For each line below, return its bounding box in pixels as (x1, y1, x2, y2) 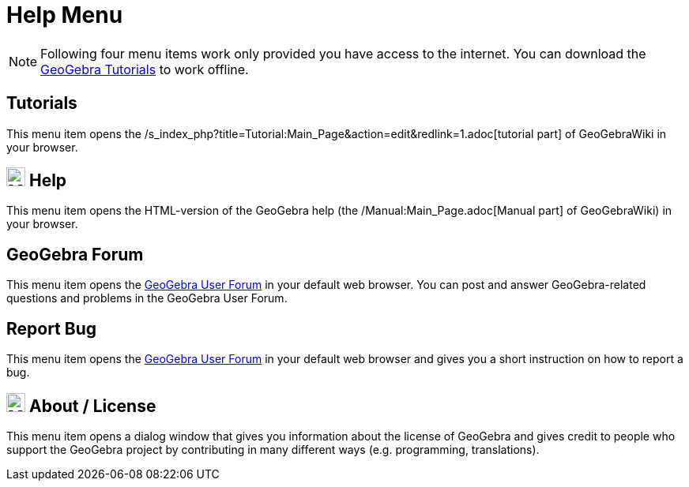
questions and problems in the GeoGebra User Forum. (6, 291, 288, 305)
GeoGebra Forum (6, 244, 144, 264)
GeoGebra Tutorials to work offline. (40, 61, 249, 77)
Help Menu (6, 2, 123, 28)
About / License (28, 395, 156, 416)
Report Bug (6, 318, 97, 339)
